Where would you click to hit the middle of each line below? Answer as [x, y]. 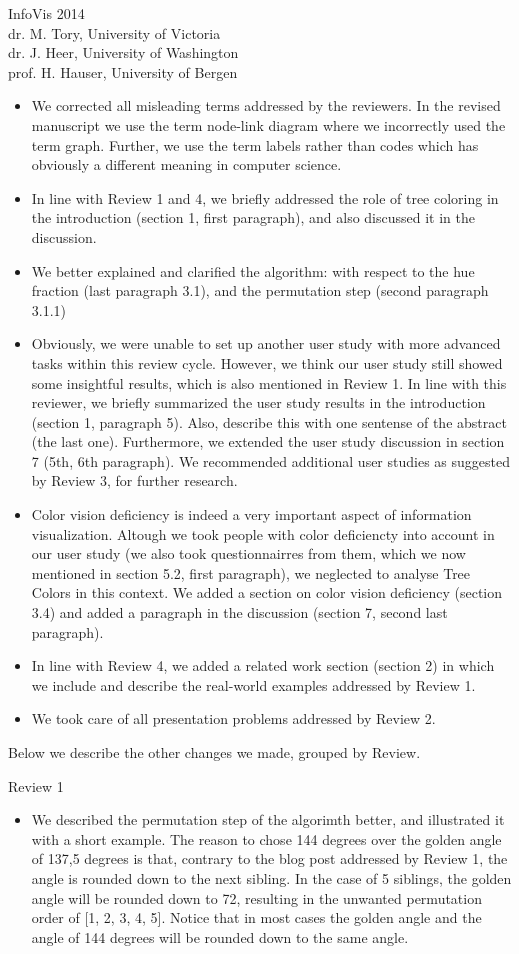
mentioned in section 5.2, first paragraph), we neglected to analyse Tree [251, 572]
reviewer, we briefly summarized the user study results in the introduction [258, 402]
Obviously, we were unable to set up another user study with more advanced [266, 343]
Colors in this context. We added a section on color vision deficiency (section [267, 592]
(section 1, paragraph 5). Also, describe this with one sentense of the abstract [269, 421]
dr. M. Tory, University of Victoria [114, 32]
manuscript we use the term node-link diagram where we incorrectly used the [268, 124]
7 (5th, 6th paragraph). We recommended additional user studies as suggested [270, 460]
